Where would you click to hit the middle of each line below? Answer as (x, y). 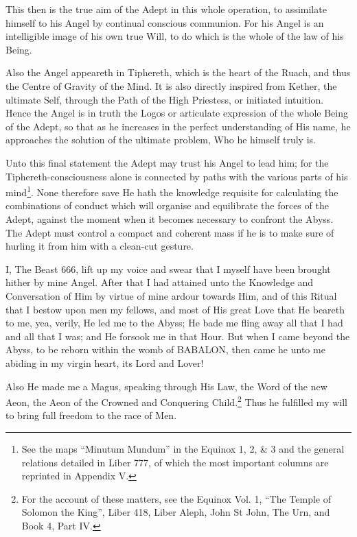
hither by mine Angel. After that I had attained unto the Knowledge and (160, 282)
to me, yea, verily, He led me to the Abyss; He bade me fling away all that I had (174, 323)
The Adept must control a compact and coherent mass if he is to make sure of (170, 232)
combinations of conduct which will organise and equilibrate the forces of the (167, 205)
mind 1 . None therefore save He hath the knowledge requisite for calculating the (172, 191)
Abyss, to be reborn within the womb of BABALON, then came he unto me (165, 349)
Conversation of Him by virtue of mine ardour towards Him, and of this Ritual (171, 295)
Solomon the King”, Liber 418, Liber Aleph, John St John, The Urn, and (176, 512)
